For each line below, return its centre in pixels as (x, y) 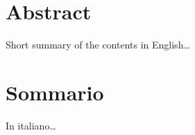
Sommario (55, 92)
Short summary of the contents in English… (98, 45)
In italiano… (31, 125)
